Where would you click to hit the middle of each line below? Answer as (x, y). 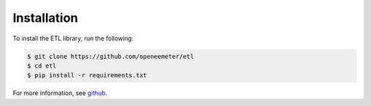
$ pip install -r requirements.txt (87, 76)
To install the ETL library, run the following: (73, 38)
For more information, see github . (60, 93)
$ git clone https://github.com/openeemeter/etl (111, 56)
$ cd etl (42, 66)
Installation (45, 18)
